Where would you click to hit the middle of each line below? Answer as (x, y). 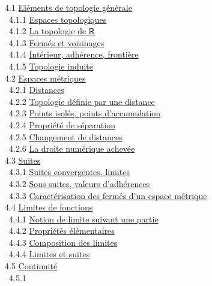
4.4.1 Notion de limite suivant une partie (83, 219)
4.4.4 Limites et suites (49, 254)
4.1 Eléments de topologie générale (68, 7)
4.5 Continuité (31, 266)
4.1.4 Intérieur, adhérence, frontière (74, 54)
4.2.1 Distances (36, 90)
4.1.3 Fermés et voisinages (56, 42)
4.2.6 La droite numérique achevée (72, 148)
